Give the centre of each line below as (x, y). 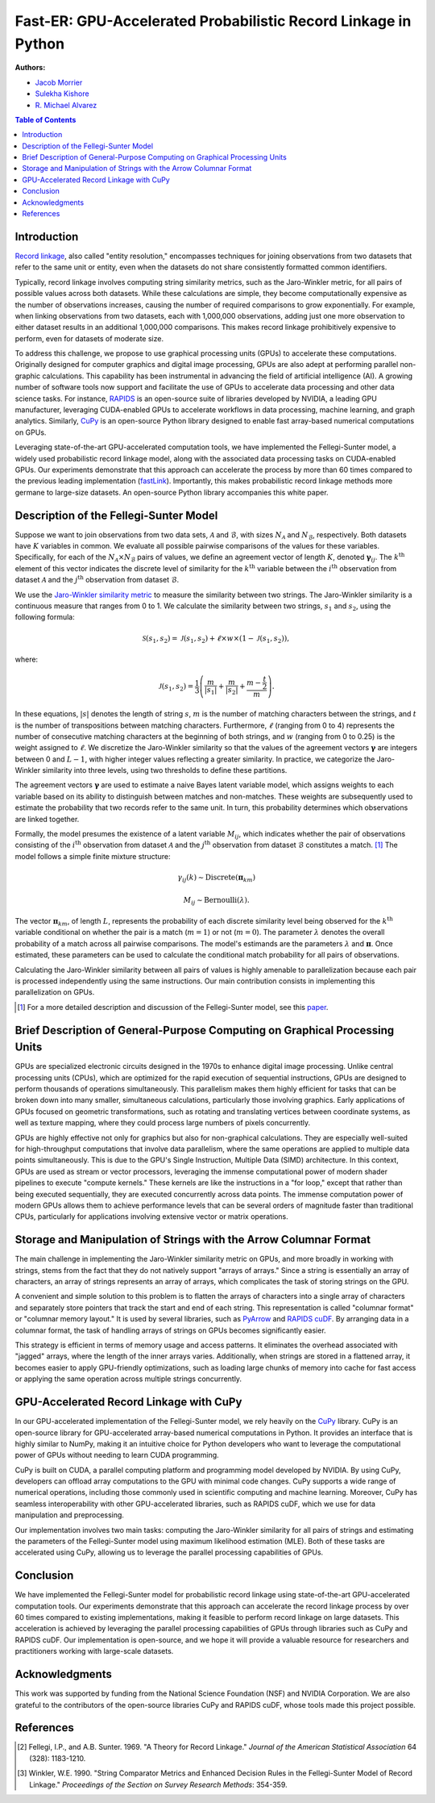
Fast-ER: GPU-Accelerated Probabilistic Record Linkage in (213, 21)
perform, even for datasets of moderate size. (89, 338)
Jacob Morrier (59, 82)
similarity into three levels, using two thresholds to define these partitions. (164, 770)
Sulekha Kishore (62, 94)
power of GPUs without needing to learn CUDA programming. (117, 1455)
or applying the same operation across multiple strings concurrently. (128, 1379)
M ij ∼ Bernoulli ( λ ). (216, 901)
